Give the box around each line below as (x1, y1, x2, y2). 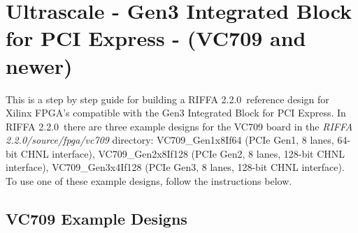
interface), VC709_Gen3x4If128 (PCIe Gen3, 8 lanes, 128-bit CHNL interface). (6, 160, 345, 174)
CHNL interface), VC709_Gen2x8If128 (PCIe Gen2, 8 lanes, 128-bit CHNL (20, 146, 345, 160)
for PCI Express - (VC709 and (6, 24, 306, 52)
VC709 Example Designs (6, 208, 187, 230)
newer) (6, 51, 73, 80)
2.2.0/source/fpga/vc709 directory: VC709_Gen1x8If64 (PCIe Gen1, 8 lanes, (6, 133, 334, 147)
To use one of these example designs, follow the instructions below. (6, 174, 292, 188)
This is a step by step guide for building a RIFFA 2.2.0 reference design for (6, 91, 329, 106)
